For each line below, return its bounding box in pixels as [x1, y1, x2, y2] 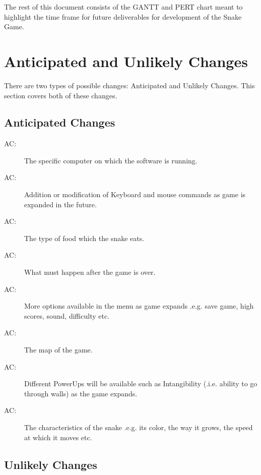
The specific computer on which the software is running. [24, 155, 198, 165]
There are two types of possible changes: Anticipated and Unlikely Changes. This [4, 80, 255, 90]
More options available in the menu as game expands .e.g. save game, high [24, 301, 254, 311]
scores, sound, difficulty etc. [24, 310, 110, 321]
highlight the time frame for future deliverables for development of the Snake [4, 11, 242, 22]
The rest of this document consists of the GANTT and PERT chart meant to [4, 2, 243, 12]
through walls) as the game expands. [24, 388, 138, 398]
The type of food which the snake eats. [24, 232, 145, 243]
